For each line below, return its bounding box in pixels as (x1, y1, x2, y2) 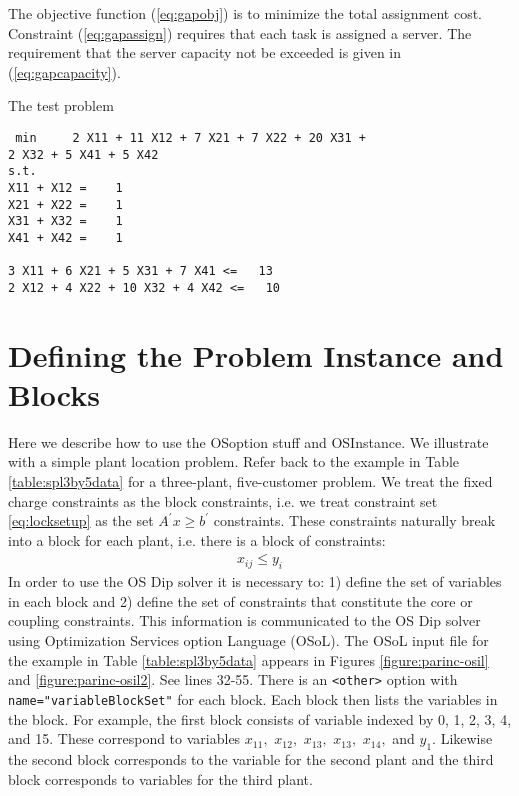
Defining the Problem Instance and (8, 334, 504, 375)
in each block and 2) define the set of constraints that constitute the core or (8, 590, 473, 611)
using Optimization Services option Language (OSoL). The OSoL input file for (8, 630, 489, 651)
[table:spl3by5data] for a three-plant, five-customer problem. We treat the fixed (8, 471, 493, 492)
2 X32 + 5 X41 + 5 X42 (8, 147, 159, 162)
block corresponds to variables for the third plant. (8, 768, 313, 789)
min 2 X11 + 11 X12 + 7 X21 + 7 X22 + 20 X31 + (15, 130, 366, 145)
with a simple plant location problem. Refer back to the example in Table (8, 451, 460, 472)
